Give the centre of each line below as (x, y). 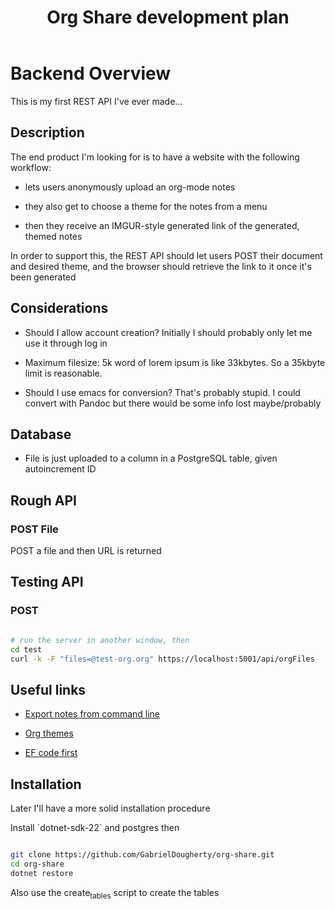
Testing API (47, 582)
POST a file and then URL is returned (86, 551)
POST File (34, 529)
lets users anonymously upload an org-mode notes (130, 187)
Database (41, 434)
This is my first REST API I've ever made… (96, 101)
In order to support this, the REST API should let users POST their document (166, 255)
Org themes (49, 733)
